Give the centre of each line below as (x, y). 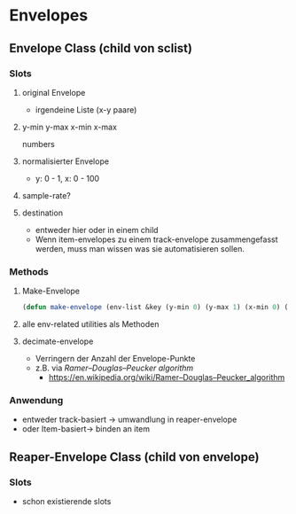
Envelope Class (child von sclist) (101, 48)
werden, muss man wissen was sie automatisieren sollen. (140, 248)
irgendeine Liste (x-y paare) (86, 109)
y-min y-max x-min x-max (70, 127)
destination (43, 213)
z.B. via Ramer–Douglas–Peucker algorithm (114, 368)
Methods (29, 271)
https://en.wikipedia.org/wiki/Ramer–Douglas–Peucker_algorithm (167, 378)
